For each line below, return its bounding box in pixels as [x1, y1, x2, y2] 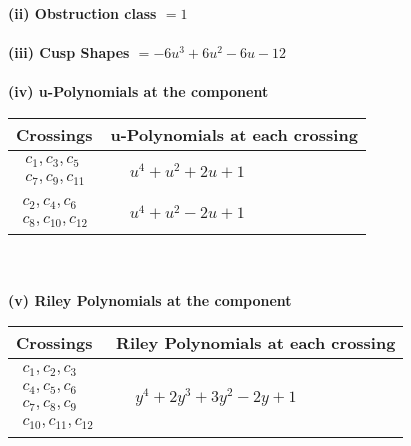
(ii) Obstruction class [8, 3, 157, 23]
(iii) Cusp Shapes [8, 42, 130, 63]
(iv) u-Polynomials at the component [8, 81, 269, 102]
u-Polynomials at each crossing [110, 122, 358, 146]
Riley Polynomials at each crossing [116, 331, 396, 355]
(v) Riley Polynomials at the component [8, 289, 292, 310]
